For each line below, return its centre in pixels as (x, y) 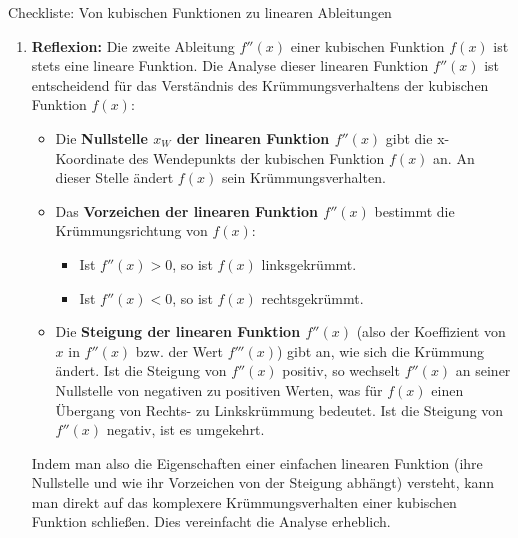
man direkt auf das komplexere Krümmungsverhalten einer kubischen (244, 501)
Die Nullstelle (101, 137)
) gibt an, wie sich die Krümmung (380, 350)
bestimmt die (414, 210)
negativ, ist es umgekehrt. (185, 429)
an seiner (483, 370)
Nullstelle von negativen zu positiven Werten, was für (219, 389)
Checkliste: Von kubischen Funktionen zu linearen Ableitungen (200, 12)
